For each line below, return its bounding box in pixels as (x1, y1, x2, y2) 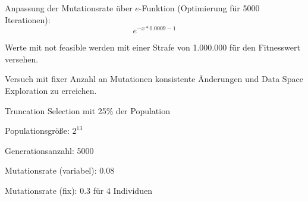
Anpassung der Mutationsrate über (5, 2, 133, 14)
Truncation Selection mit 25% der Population (5, 104, 170, 117)
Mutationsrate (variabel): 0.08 (5, 164, 115, 177)
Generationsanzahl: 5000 (5, 144, 94, 156)
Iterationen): (5, 13, 51, 26)
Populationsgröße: (5, 124, 70, 137)
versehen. (5, 52, 39, 65)
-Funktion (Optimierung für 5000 (139, 2, 260, 14)
